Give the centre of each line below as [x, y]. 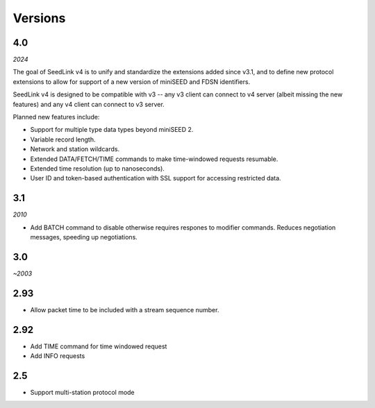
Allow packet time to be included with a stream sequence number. [125, 309]
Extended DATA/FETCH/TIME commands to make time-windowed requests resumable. [154, 159]
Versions [39, 18]
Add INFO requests [58, 356]
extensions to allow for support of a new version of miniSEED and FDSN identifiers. [132, 82]
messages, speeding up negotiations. [84, 237]
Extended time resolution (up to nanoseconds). [97, 168]
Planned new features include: [56, 117]
